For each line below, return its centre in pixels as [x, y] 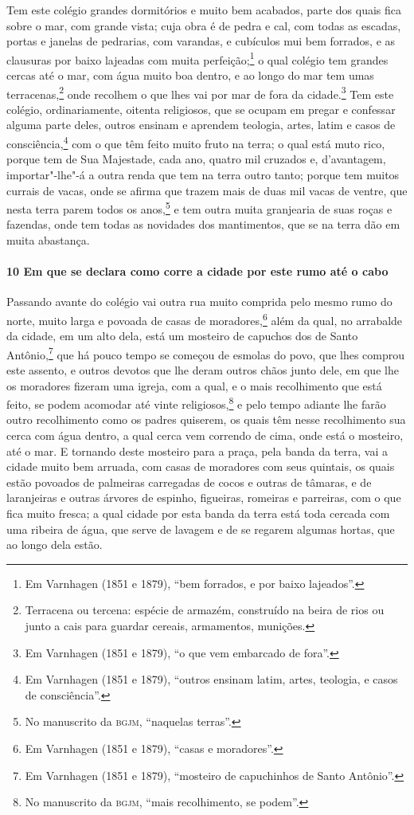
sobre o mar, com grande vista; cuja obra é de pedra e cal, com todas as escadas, [204, 25]
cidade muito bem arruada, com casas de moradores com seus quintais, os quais [201, 466]
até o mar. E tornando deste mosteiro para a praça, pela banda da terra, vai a [197, 451]
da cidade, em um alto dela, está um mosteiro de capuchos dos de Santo [182, 336]
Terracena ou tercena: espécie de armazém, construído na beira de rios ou [205, 610]
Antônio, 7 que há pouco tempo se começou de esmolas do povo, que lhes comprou [206, 353]
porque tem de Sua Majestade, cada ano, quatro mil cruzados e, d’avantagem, [196, 159]
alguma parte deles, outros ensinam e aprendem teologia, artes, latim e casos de [201, 125]
